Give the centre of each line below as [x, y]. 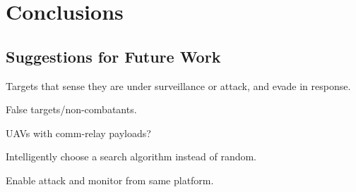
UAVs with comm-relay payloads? [78, 133]
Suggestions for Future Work [113, 56]
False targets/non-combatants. [71, 109]
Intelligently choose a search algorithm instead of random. [131, 156]
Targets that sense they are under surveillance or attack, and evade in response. [178, 85]
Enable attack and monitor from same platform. [110, 180]
